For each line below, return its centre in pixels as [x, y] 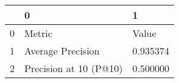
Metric [38, 33]
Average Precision [62, 51]
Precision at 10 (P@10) [74, 68]
